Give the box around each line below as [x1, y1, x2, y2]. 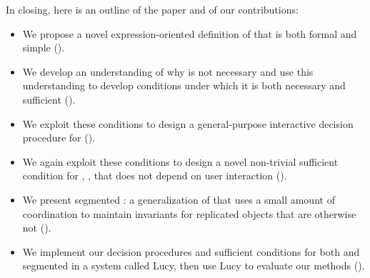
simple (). [22, 40, 65, 55]
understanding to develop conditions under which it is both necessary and [22, 78, 346, 93]
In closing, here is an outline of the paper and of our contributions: [6, 2, 299, 16]
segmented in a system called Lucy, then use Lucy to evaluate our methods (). [22, 258, 365, 273]
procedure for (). [22, 130, 96, 145]
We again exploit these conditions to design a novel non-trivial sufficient [22, 154, 339, 169]
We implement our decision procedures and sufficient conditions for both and [22, 244, 360, 259]
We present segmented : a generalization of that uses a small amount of [22, 192, 335, 207]
